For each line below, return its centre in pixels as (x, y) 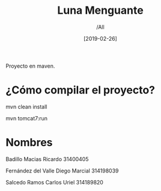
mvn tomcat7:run (27, 118)
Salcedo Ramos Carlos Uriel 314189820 (54, 182)
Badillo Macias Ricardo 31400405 (47, 159)
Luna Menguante (100, 10)
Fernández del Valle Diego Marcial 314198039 (62, 171)
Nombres (29, 143)
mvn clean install (26, 107)
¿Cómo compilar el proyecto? (80, 90)
